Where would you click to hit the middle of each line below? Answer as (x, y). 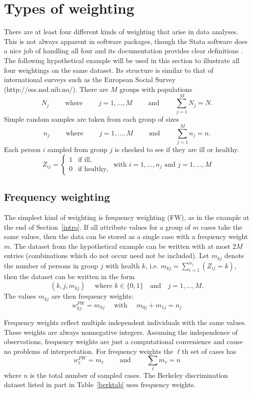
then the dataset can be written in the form (69, 276)
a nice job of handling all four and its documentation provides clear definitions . (124, 51)
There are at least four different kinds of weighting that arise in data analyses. (121, 32)
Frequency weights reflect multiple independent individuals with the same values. (125, 322)
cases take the (222, 227)
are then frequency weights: (93, 296)
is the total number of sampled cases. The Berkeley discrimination (129, 375)
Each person (22, 149)
